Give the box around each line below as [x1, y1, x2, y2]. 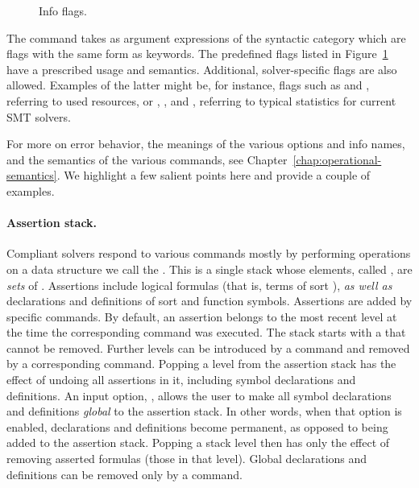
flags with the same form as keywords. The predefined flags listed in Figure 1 [6, 45, 388, 62]
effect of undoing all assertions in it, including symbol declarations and [6, 371, 356, 388]
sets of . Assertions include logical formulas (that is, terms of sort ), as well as [6, 276, 392, 293]
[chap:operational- [292, 151, 382, 167]
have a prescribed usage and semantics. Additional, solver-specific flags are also [6, 60, 397, 77]
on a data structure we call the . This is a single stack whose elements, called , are [6, 260, 413, 277]
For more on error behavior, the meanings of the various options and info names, [6, 135, 405, 152]
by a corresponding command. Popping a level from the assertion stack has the [6, 355, 396, 372]
